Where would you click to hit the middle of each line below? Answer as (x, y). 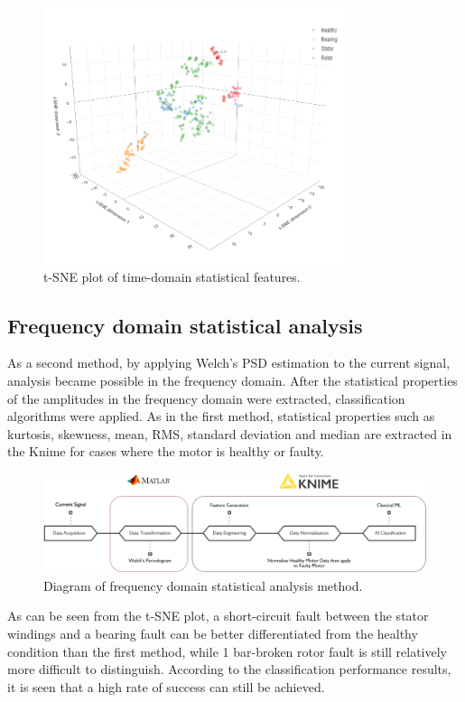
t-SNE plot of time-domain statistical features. (172, 276)
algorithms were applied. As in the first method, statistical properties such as (221, 416)
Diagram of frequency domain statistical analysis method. (203, 585)
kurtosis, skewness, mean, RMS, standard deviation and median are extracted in (230, 433)
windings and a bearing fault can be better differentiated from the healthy (213, 633)
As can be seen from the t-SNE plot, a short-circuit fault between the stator (218, 616)
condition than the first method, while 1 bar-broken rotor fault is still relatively (228, 651)
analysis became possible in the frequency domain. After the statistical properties (232, 381)
